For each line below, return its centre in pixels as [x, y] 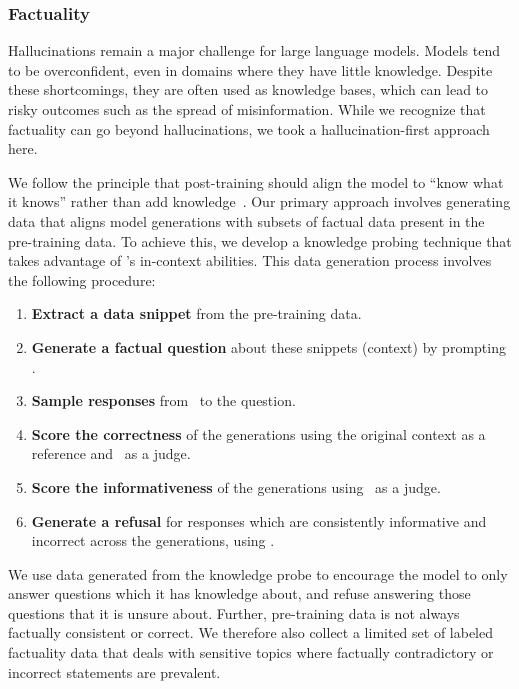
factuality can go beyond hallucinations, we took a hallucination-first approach [249, 128]
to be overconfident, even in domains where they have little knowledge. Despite [250, 69]
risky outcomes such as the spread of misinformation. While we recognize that [247, 109]
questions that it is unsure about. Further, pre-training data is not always [234, 612]
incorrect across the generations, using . [153, 540]
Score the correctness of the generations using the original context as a [258, 433]
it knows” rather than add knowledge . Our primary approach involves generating [259, 201]
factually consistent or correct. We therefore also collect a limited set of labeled [251, 632]
